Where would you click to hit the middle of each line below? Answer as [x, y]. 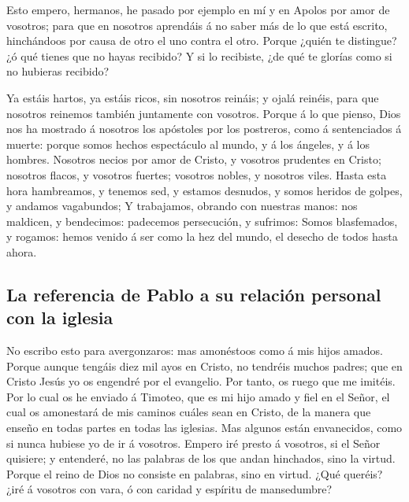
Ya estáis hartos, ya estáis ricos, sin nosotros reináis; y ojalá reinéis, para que [193, 97]
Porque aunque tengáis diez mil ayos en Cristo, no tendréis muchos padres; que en [204, 365]
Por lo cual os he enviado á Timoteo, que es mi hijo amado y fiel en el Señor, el [198, 396]
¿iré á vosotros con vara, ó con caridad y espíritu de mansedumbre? [169, 489]
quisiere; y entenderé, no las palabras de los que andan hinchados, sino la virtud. [201, 458]
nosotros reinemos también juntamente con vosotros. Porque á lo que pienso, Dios [204, 113]
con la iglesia [60, 317]
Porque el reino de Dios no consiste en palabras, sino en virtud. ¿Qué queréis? [195, 473]
